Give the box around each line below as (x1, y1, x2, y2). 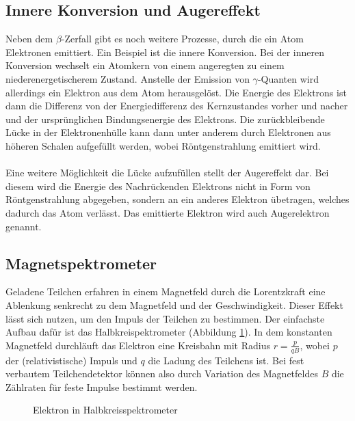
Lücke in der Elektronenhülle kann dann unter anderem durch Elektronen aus (5, 125, 331, 139)
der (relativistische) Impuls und (5, 353, 137, 367)
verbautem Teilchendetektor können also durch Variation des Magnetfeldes (5, 366, 318, 381)
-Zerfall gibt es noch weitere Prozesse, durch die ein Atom (61, 31, 304, 46)
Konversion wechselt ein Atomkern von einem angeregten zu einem (5, 58, 285, 72)
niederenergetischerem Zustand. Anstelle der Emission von (5, 71, 250, 85)
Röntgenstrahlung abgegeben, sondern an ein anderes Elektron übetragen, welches (5, 192, 350, 206)
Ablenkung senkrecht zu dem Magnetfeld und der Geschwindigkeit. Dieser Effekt (5, 297, 343, 312)
